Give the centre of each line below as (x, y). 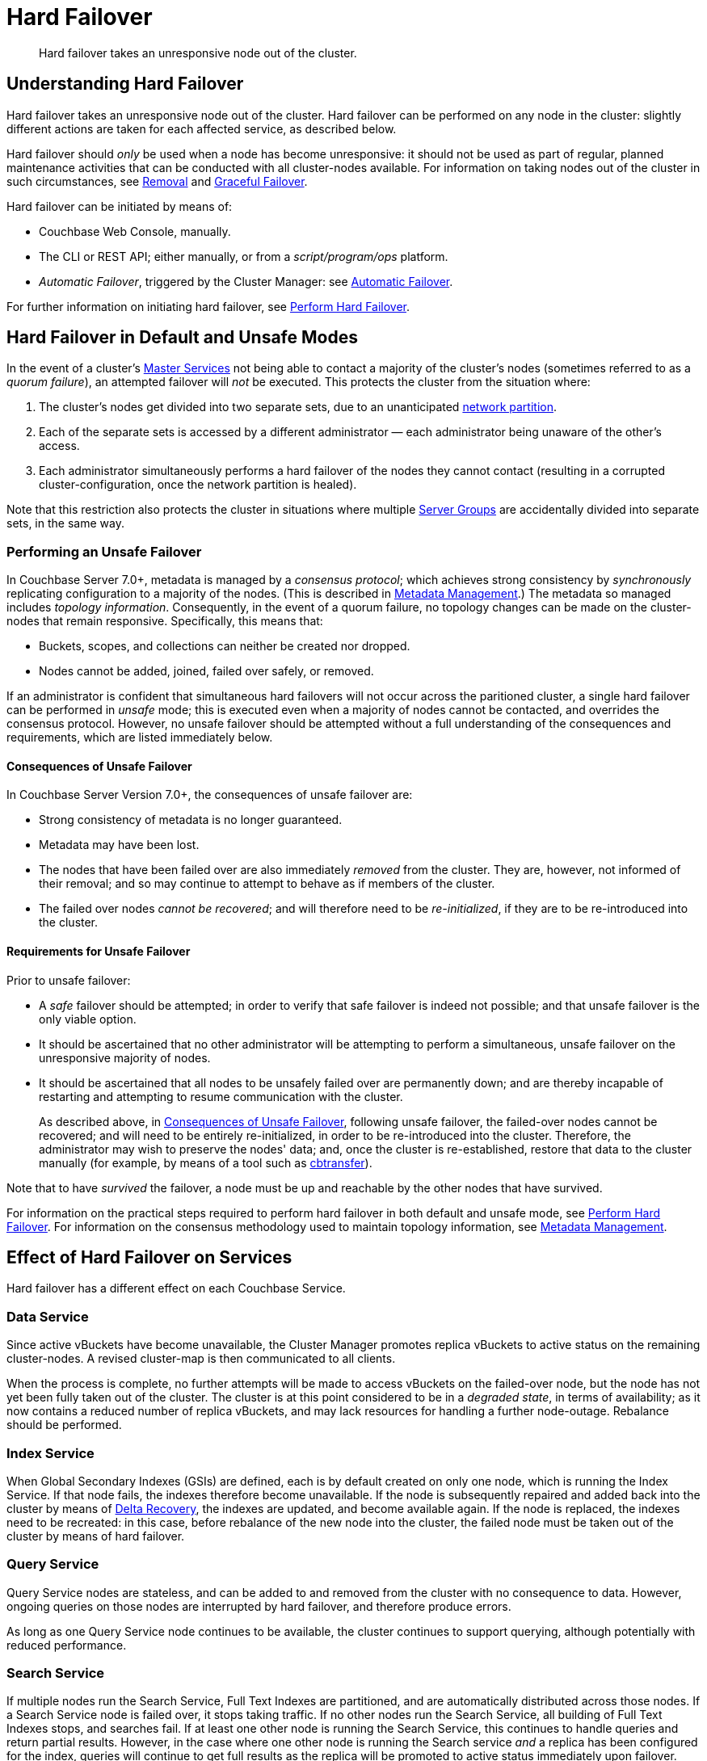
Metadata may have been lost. (119, 845)
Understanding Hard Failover (125, 84)
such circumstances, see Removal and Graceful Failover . (157, 181)
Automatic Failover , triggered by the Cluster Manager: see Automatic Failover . (246, 281)
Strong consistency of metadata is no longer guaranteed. (191, 820)
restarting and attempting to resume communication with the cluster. (221, 1096)
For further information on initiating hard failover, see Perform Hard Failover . (208, 306)
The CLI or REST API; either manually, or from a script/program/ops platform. (244, 256)
